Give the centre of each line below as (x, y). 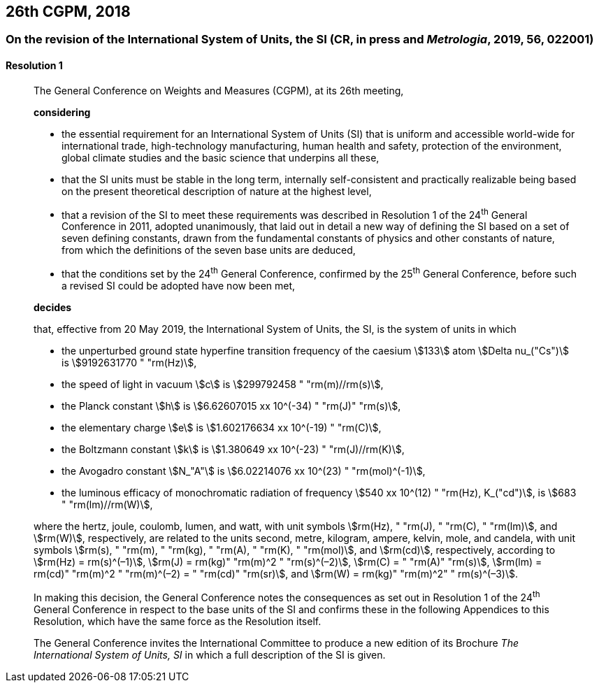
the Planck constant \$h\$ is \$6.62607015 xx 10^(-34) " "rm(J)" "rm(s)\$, (231, 406)
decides (53, 307)
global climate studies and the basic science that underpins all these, (221, 157)
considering (62, 112)
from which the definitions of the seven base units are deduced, (209, 250)
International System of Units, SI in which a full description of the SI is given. (210, 654)
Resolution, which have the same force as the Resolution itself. (178, 621)
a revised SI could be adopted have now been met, (179, 285)
